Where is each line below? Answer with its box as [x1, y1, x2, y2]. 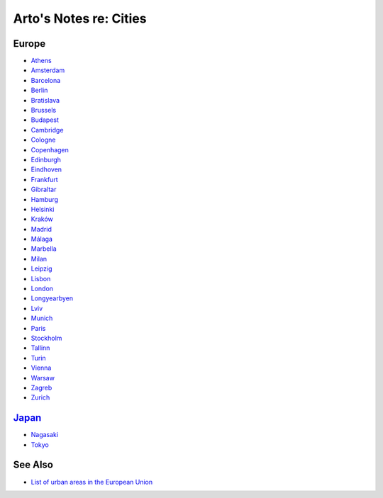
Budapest [30, 115, 60, 124]
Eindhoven [30, 165, 62, 174]
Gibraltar [30, 185, 57, 194]
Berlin [30, 86, 48, 95]
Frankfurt [30, 175, 58, 183]
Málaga [30, 234, 53, 244]
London [30, 284, 53, 293]
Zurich [30, 393, 50, 402]
